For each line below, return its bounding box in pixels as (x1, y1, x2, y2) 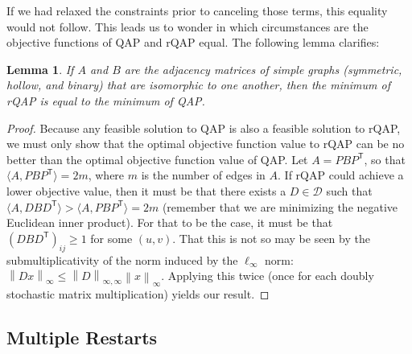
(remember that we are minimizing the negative (162, 198, 398, 215)
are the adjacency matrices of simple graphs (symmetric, (124, 60, 402, 77)
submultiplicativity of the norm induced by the (6, 251, 238, 268)
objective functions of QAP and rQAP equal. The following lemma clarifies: (6, 34, 380, 51)
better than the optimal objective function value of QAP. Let (6, 150, 308, 167)
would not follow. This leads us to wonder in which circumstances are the (6, 18, 369, 35)
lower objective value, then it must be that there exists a (6, 182, 286, 199)
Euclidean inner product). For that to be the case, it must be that (6, 214, 333, 231)
